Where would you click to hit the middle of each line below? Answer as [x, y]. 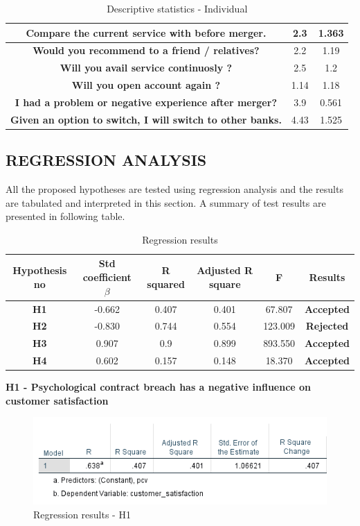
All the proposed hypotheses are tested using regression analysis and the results [174, 189]
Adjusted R [225, 270]
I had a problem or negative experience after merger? [146, 102]
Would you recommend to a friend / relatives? [146, 50]
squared [166, 283]
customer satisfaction [57, 400]
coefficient [107, 277]
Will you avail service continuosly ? [146, 68]
